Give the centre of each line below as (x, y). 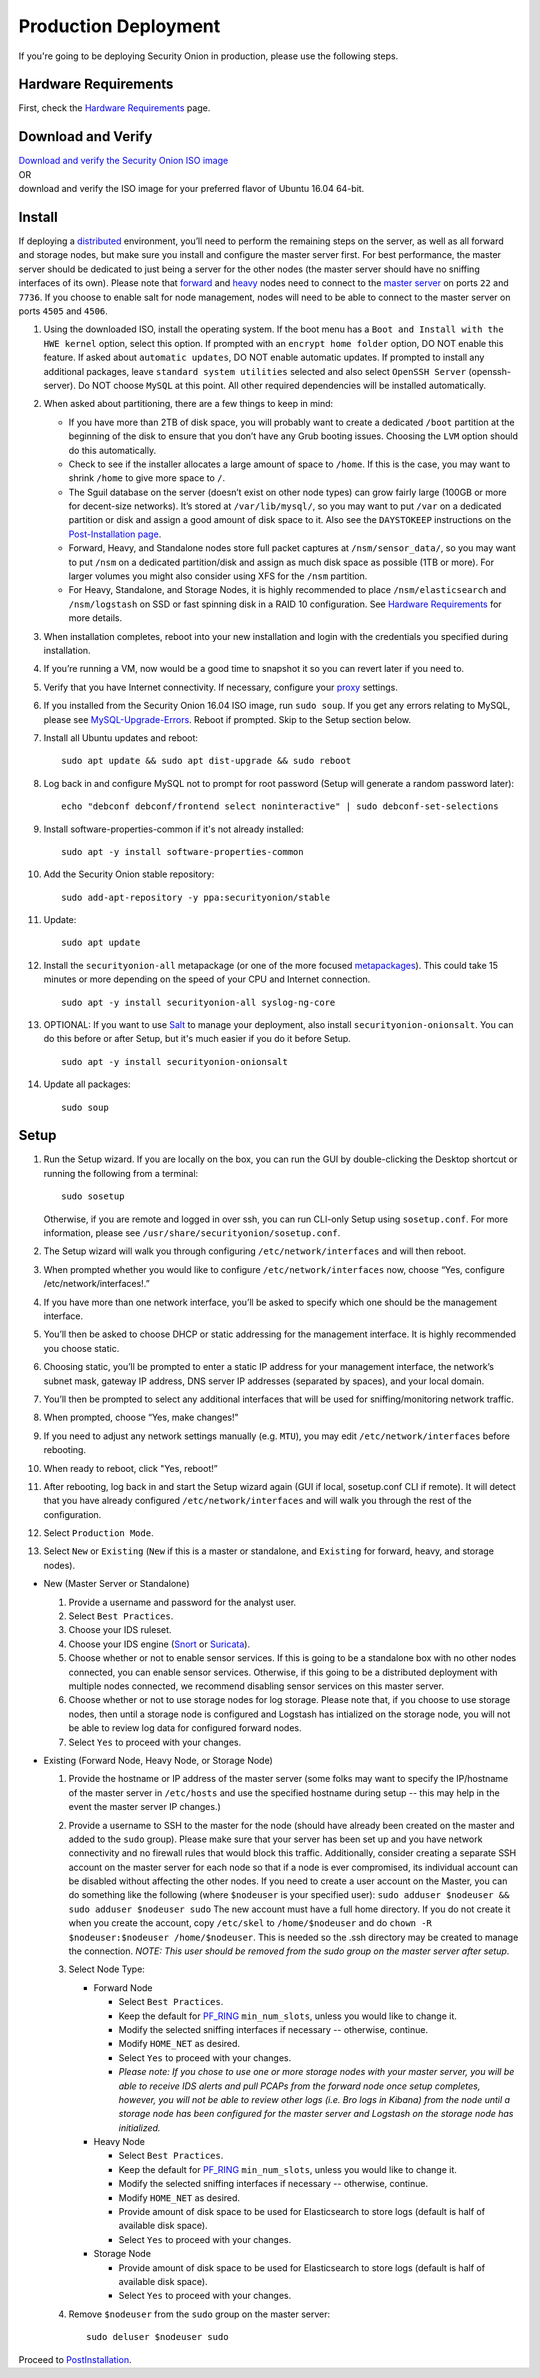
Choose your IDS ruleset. (120, 1630)
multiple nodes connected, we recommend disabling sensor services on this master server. (256, 1686)
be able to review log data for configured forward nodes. (185, 1728)
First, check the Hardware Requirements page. (114, 108)
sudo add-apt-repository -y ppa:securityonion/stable (195, 897)
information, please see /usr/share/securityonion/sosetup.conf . (192, 1233)
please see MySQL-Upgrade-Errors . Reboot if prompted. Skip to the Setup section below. (227, 719)
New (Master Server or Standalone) (116, 1584)
